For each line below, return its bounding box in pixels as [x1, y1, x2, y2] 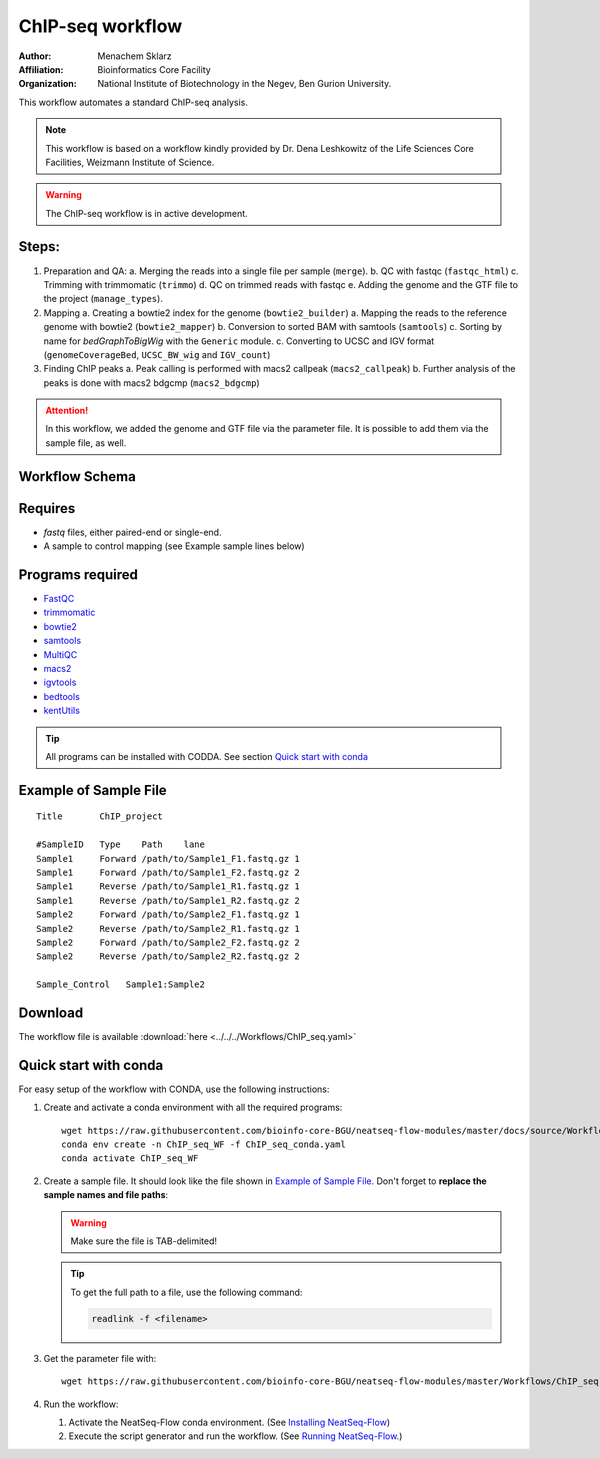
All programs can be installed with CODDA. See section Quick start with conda [45, 751, 369, 762]
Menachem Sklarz [97, 50, 172, 62]
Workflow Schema [18, 468, 137, 485]
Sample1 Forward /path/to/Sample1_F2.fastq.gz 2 [36, 866, 300, 878]
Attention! [45, 405, 89, 417]
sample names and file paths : [43, 1189, 169, 1201]
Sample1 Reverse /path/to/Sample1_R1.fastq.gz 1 [36, 881, 300, 892]
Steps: [18, 238, 60, 255]
